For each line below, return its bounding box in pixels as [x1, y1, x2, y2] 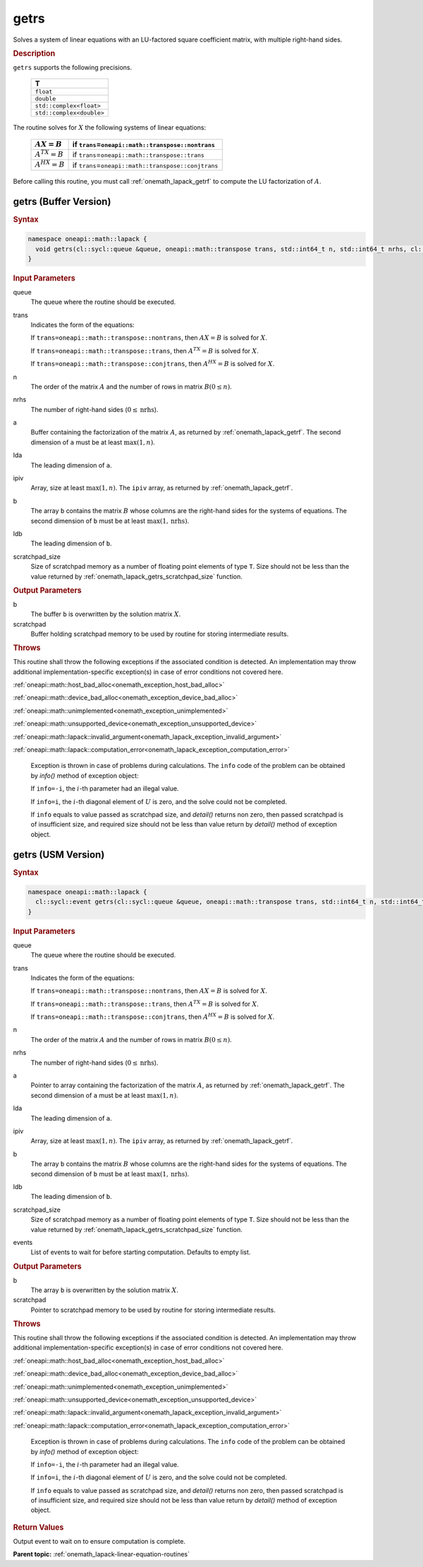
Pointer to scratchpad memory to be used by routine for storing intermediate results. [30, 1306, 276, 1314]
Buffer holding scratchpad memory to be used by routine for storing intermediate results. [30, 629, 289, 638]
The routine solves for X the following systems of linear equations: [13, 124, 207, 132]
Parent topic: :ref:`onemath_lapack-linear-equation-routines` [13, 1550, 190, 1559]
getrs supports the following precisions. [13, 63, 133, 71]
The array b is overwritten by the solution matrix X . [30, 1286, 179, 1294]
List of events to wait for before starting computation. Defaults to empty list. [30, 1248, 251, 1257]
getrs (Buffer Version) [13, 195, 111, 208]
